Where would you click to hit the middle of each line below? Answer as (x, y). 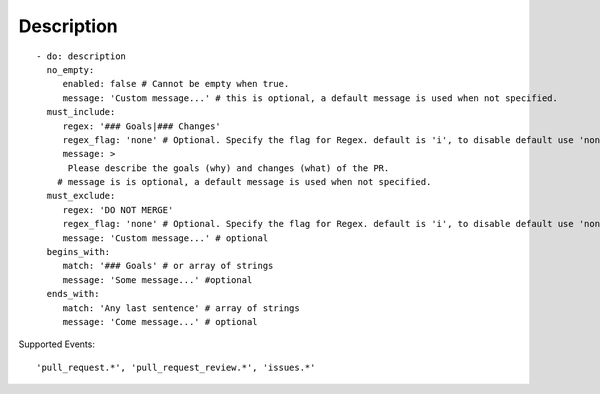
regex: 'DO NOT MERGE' (118, 209)
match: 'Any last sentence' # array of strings (181, 308)
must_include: (81, 112)
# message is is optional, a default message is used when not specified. (244, 182)
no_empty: (70, 69)
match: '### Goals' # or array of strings (168, 266)
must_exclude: (81, 196)
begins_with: (78, 252)
